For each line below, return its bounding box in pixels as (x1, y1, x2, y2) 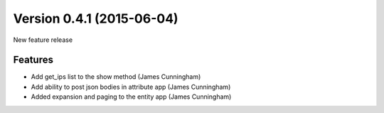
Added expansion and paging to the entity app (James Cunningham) (31, 92, 232, 101)
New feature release (13, 36, 73, 44)
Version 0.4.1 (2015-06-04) (13, 11, 178, 26)
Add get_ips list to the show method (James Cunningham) (31, 72, 201, 81)
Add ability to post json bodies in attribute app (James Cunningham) (31, 82, 231, 91)
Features (13, 54, 53, 66)
